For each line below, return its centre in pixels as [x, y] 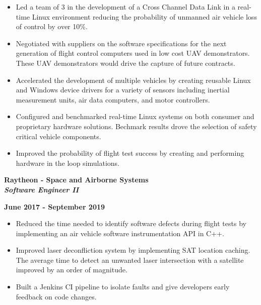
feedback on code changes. [56, 296]
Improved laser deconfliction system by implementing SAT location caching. [133, 250]
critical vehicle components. [58, 136]
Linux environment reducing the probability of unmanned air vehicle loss [144, 16]
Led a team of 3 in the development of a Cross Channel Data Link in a [125, 7]
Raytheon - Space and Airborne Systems [76, 180]
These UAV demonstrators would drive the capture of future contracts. [125, 63]
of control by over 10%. [52, 26]
